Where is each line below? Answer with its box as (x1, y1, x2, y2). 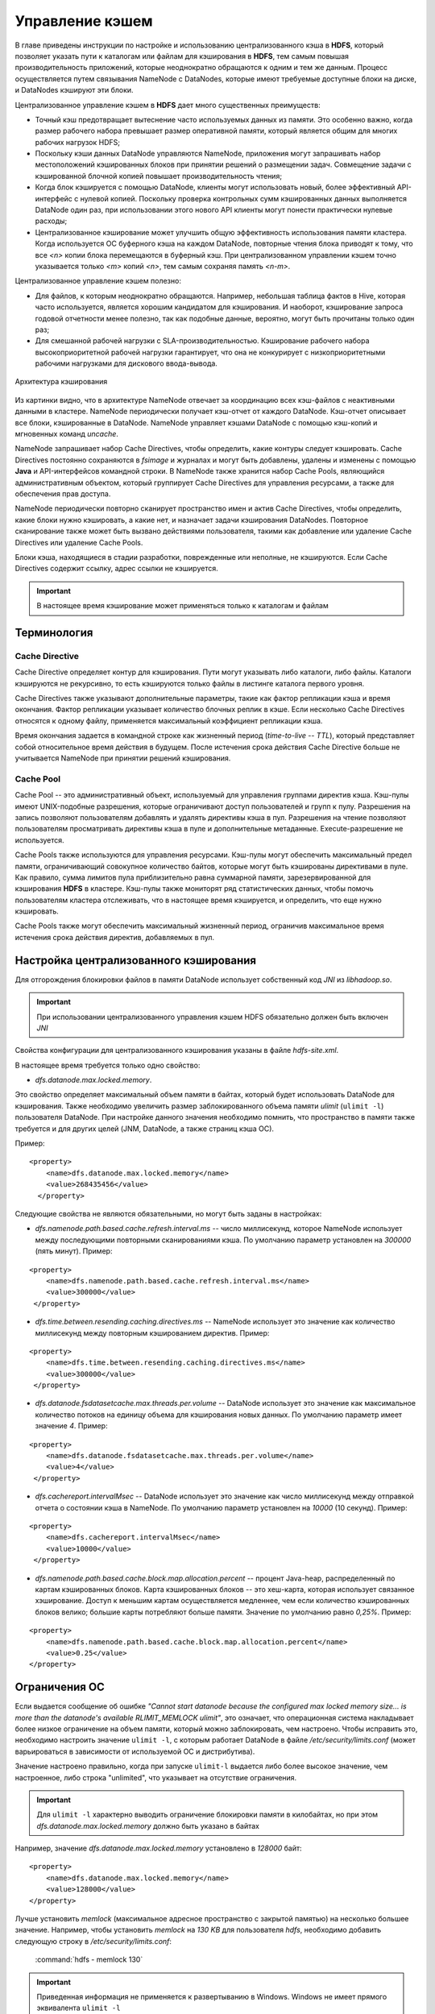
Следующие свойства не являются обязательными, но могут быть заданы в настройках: (14, 1209, 322, 1218)
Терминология (14, 625, 93, 640)
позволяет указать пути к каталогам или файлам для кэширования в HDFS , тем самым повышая (14, 51, 350, 60)
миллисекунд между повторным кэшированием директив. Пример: (35, 1328, 270, 1337)
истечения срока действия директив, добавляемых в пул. (14, 932, 215, 942)
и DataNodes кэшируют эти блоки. (14, 85, 134, 95)
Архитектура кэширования (14, 377, 108, 387)
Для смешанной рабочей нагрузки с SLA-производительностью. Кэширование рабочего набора (35, 336, 370, 346)
